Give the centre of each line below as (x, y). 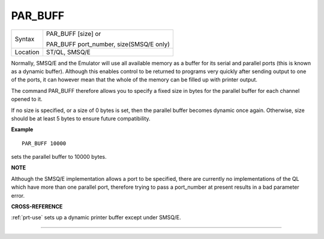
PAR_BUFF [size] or (73, 34)
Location (27, 52)
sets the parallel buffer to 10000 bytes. (59, 157)
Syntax (25, 39)
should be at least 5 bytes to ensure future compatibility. (81, 118)
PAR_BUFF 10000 (44, 143)
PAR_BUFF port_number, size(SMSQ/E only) (108, 44)
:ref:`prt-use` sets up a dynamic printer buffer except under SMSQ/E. (96, 217)
